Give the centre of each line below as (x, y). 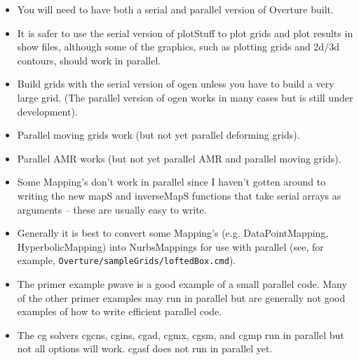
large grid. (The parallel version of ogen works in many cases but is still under (185, 97)
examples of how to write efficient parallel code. (120, 311)
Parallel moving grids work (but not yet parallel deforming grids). (158, 135)
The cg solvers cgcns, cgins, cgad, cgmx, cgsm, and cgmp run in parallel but (181, 334)
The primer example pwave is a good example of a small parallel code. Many (182, 283)
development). (47, 111)
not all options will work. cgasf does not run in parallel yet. (145, 348)
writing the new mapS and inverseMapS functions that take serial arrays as (179, 195)
